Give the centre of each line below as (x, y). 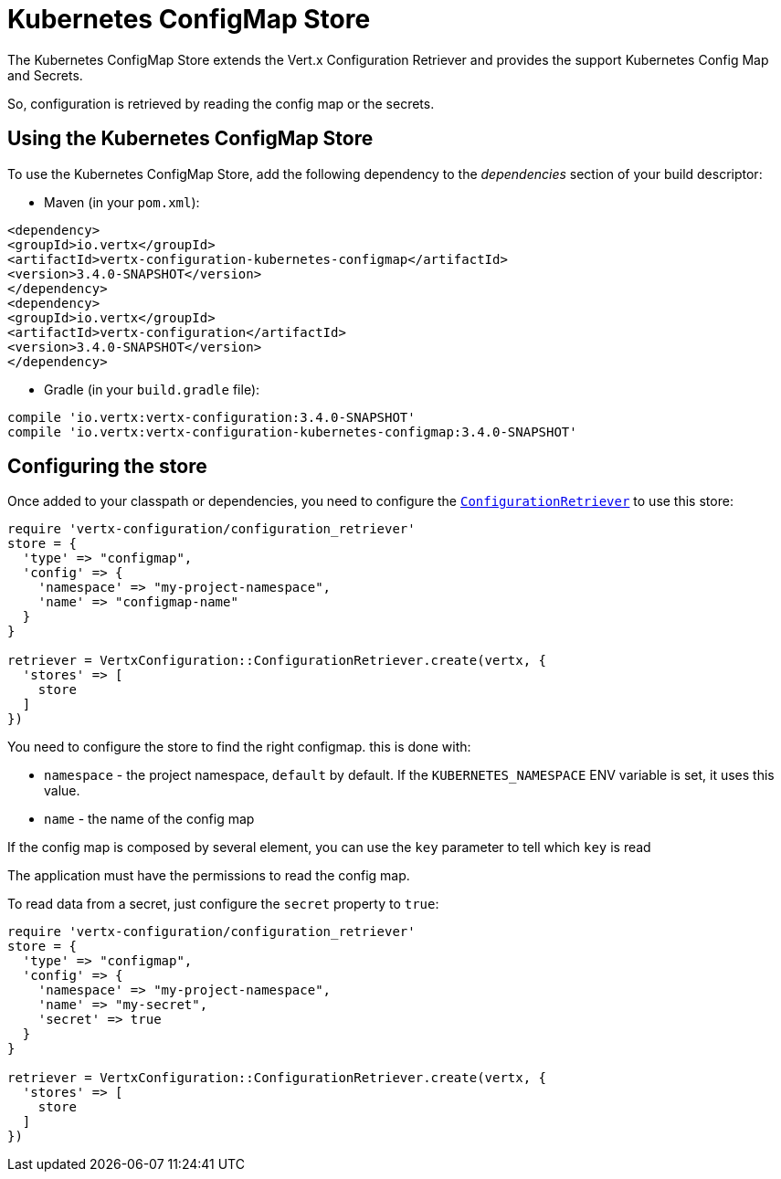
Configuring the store (107, 467)
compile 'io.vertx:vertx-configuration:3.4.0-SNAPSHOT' (211, 417)
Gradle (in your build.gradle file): (152, 389)
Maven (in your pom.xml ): (122, 202)
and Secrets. (45, 75)
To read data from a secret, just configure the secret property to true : (223, 904)
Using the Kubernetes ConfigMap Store (190, 139)
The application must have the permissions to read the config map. (209, 876)
